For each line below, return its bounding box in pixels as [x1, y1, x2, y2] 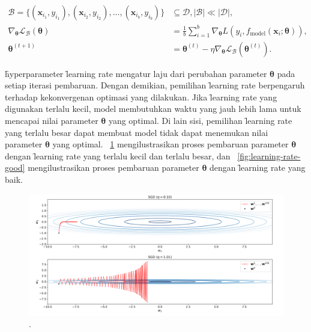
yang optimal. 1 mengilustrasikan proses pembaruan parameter [52, 138, 289, 150]
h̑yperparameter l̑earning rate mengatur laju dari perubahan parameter [5, 67, 267, 79]
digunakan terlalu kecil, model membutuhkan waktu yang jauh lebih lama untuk [5, 102, 301, 115]
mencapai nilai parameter [5, 114, 98, 126]
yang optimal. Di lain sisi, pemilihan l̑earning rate [108, 114, 292, 126]
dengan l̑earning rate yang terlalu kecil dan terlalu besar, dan [5, 149, 231, 162]
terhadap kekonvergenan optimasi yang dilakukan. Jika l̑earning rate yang [5, 90, 277, 103]
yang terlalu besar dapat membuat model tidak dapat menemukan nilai [5, 126, 268, 138]
